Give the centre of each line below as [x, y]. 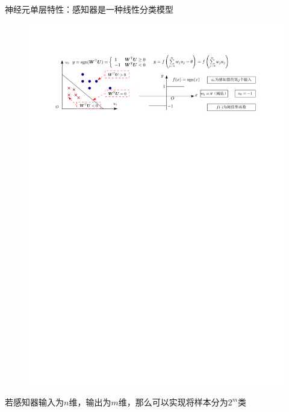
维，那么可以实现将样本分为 [173, 402]
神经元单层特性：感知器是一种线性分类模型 [89, 9]
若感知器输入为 [34, 402]
